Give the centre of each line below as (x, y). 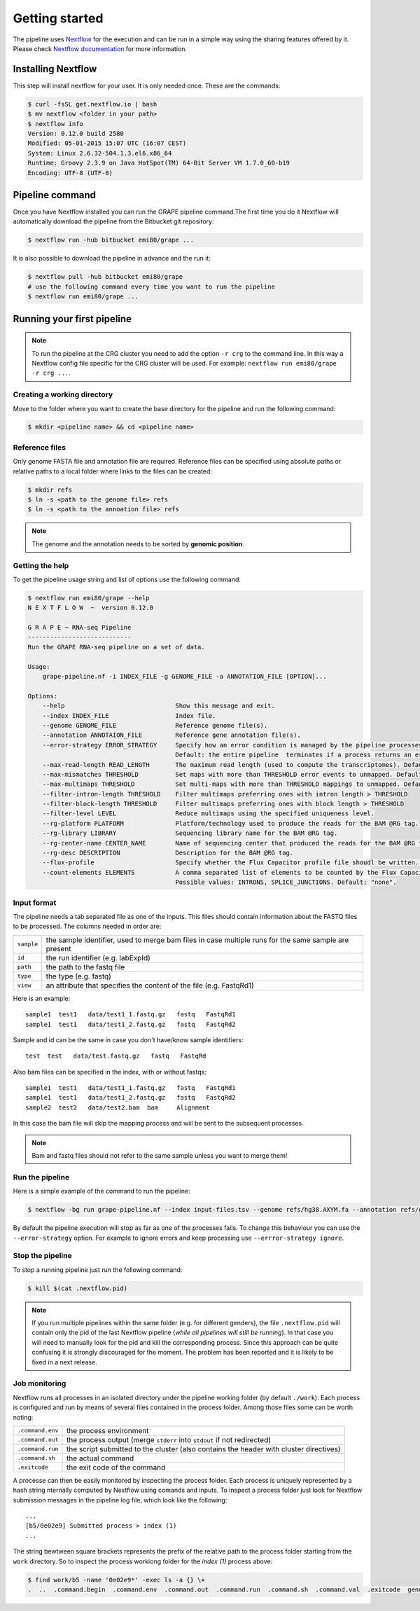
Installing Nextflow (55, 69)
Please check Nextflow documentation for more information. (100, 48)
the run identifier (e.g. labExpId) (98, 957)
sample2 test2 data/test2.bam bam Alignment (118, 1107)
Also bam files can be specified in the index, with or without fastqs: (110, 1072)
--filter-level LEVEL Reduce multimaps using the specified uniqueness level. (208, 814)
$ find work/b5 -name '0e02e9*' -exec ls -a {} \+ (117, 1580)
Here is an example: (42, 998)
